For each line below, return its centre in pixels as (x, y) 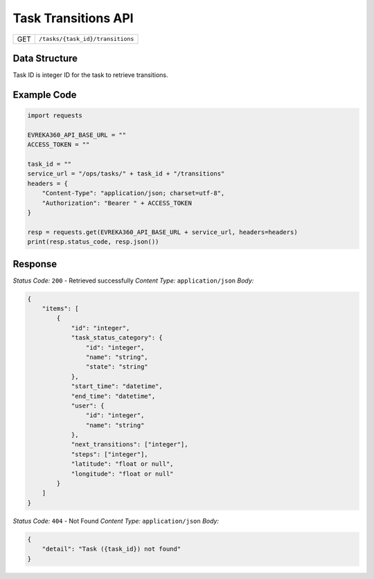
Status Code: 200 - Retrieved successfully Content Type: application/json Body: (133, 280)
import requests (55, 116)
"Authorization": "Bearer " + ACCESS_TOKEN (117, 203)
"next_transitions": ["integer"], (130, 445)
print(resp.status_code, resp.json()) (93, 242)
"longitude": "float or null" (122, 473)
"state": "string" (117, 367)
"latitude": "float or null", (122, 464)
